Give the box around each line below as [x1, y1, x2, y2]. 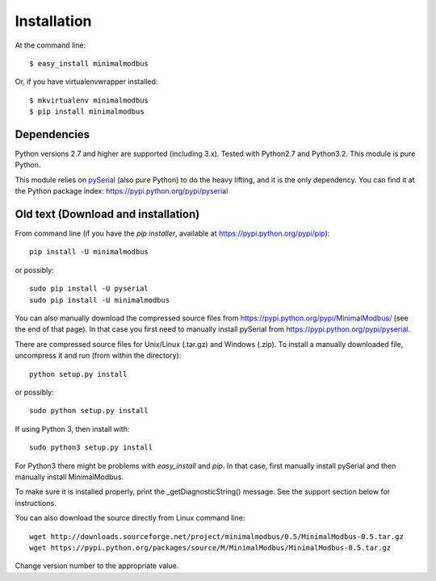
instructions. [15, 498, 57, 508]
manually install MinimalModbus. [15, 472, 124, 482]
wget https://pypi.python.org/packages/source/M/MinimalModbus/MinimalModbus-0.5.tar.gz [29, 543, 392, 552]
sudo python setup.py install [29, 406, 149, 416]
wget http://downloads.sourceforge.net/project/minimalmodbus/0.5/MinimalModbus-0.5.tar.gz [29, 532, 404, 541]
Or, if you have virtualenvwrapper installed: [15, 77, 158, 86]
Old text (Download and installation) [15, 207, 200, 221]
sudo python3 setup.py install [29, 443, 153, 452]
